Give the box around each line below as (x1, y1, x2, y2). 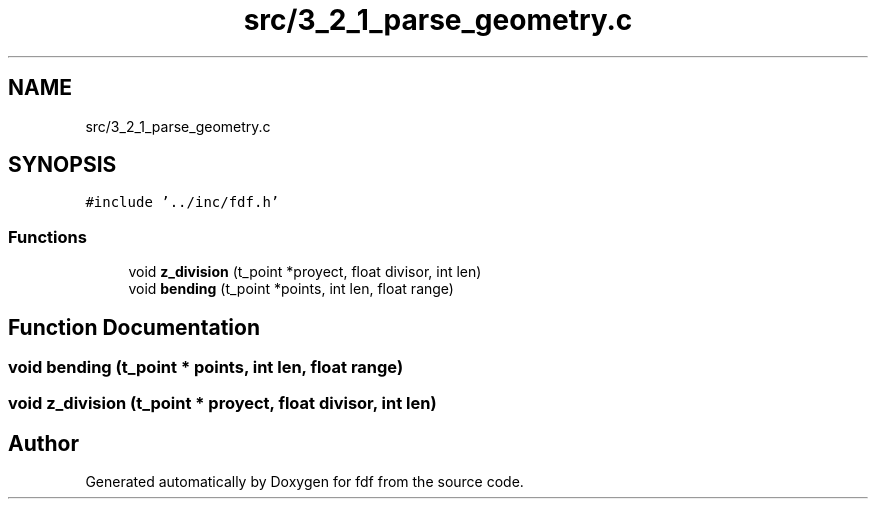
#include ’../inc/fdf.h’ (85, 194, 280, 211)
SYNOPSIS (8, 152, 117, 178)
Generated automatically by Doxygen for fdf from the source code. (85, 473, 524, 491)
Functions (8, 226, 87, 247)
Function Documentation (8, 314, 260, 340)
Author (8, 430, 79, 456)
